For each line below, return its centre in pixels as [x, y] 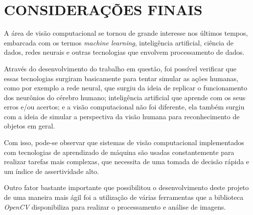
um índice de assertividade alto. [52, 171]
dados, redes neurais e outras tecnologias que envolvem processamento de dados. [124, 52]
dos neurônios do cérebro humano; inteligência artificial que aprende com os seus [125, 97]
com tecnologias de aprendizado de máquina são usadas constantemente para [119, 152]
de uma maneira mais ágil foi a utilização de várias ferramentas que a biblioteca [124, 197]
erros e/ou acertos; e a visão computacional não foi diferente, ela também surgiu [124, 107]
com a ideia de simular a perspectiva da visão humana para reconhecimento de [122, 116]
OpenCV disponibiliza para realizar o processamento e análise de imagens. [115, 206]
